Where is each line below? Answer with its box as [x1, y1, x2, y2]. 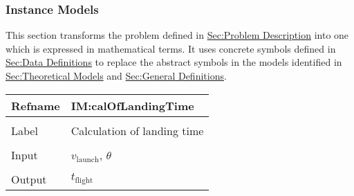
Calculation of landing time [71, 122, 204, 139]
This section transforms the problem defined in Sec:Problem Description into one [6, 28, 349, 42]
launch [76, 155, 99, 163]
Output [11, 170, 47, 187]
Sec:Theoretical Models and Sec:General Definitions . [6, 69, 227, 82]
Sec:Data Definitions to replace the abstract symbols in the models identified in [6, 55, 342, 69]
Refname [11, 97, 60, 114]
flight [75, 176, 93, 184]
